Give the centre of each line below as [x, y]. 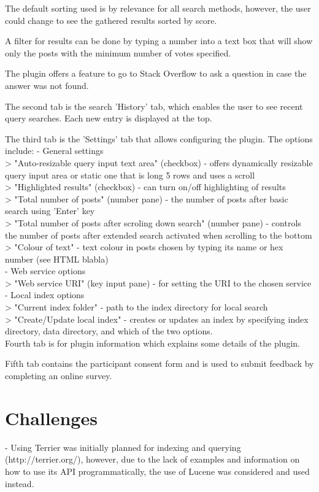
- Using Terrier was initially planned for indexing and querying [123, 447]
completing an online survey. [59, 376]
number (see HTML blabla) [57, 259]
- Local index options [45, 295]
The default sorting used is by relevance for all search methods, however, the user [158, 8]
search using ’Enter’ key [50, 211]
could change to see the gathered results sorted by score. [111, 20]
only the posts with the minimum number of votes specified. [118, 52]
